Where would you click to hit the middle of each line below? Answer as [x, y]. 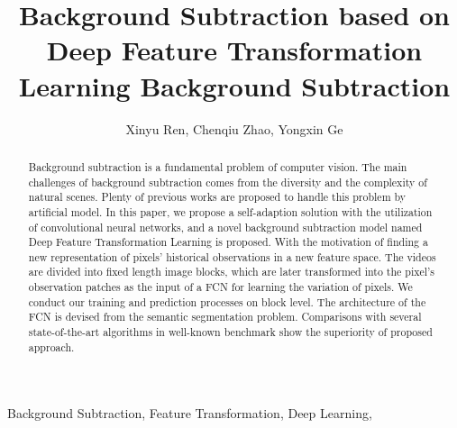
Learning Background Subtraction [234, 85]
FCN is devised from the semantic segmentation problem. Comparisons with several [225, 317]
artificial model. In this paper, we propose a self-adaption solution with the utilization [230, 211]
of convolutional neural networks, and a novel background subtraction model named [225, 227]
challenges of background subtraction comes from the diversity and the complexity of [228, 182]
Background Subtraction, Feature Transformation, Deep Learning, [190, 413]
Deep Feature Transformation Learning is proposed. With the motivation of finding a [228, 242]
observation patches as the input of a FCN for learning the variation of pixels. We [220, 287]
